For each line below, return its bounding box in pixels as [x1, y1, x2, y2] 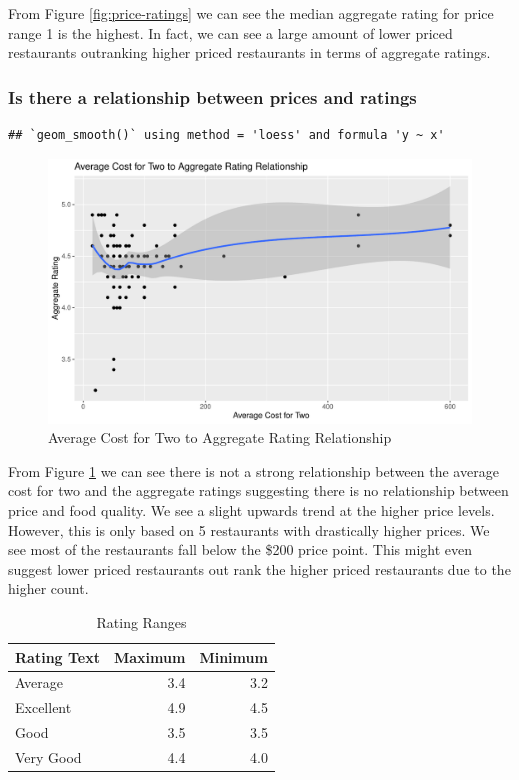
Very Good [15, 746, 82, 767]
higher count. [8, 578, 89, 599]
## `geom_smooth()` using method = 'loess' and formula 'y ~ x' [8, 128, 445, 142]
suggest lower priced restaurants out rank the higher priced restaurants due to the [8, 558, 511, 579]
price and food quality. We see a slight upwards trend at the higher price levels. [8, 499, 495, 520]
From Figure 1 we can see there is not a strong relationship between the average [8, 460, 499, 481]
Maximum [113, 646, 186, 667]
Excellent [15, 697, 72, 718]
